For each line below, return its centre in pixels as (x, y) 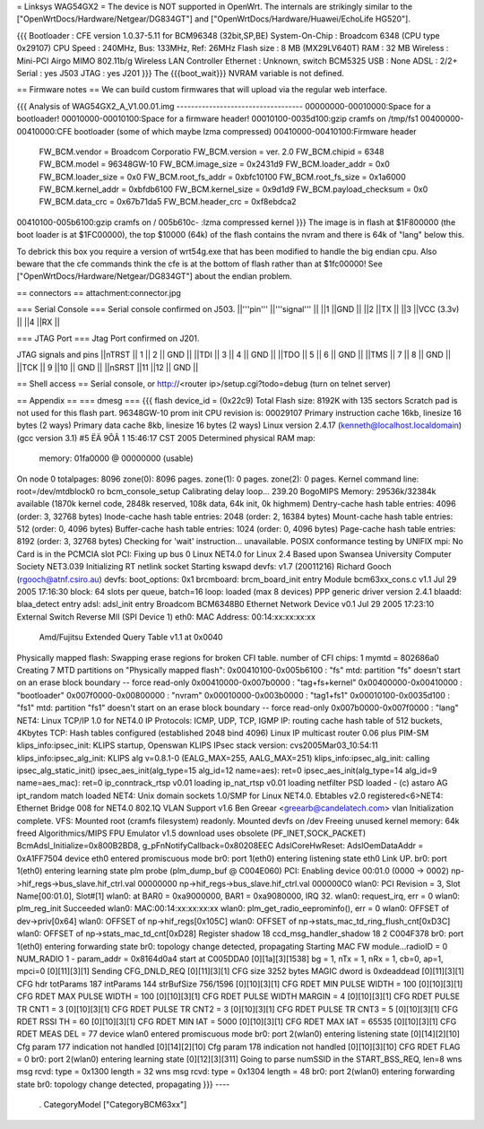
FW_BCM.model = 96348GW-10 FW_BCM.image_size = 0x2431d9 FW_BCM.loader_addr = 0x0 (214, 164)
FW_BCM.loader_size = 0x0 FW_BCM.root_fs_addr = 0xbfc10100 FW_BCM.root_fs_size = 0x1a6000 (223, 177)
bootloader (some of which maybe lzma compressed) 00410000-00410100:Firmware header (245, 131)
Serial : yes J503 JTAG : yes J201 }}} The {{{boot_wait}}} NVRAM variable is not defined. (181, 73)
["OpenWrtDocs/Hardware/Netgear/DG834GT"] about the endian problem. (155, 276)
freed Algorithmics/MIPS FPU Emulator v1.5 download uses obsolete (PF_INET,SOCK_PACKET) (191, 833)
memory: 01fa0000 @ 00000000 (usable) (116, 458)
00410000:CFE (44, 131)
